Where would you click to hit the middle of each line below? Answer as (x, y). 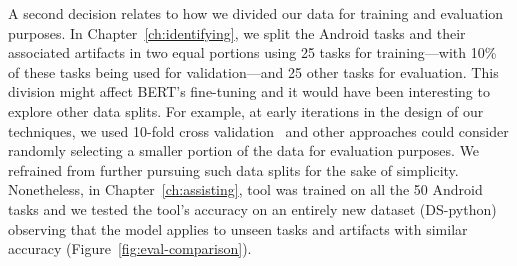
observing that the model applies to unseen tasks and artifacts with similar (238, 228)
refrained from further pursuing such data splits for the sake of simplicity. (233, 169)
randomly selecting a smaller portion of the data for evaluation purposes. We (244, 150)
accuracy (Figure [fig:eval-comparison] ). (130, 248)
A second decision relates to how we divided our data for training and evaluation (256, 13)
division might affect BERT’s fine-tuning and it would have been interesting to (249, 91)
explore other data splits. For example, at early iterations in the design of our (246, 110)
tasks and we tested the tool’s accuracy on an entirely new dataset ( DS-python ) (252, 208)
